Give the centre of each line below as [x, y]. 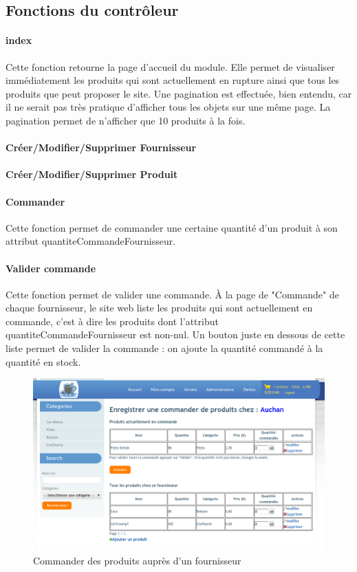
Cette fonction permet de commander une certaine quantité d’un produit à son [172, 227]
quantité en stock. [43, 361]
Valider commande [51, 268]
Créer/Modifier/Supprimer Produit [92, 174]
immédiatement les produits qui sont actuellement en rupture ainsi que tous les [173, 80]
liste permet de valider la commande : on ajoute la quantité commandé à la [164, 348]
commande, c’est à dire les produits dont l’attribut [112, 321]
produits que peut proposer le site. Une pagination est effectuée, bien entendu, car [179, 93]
